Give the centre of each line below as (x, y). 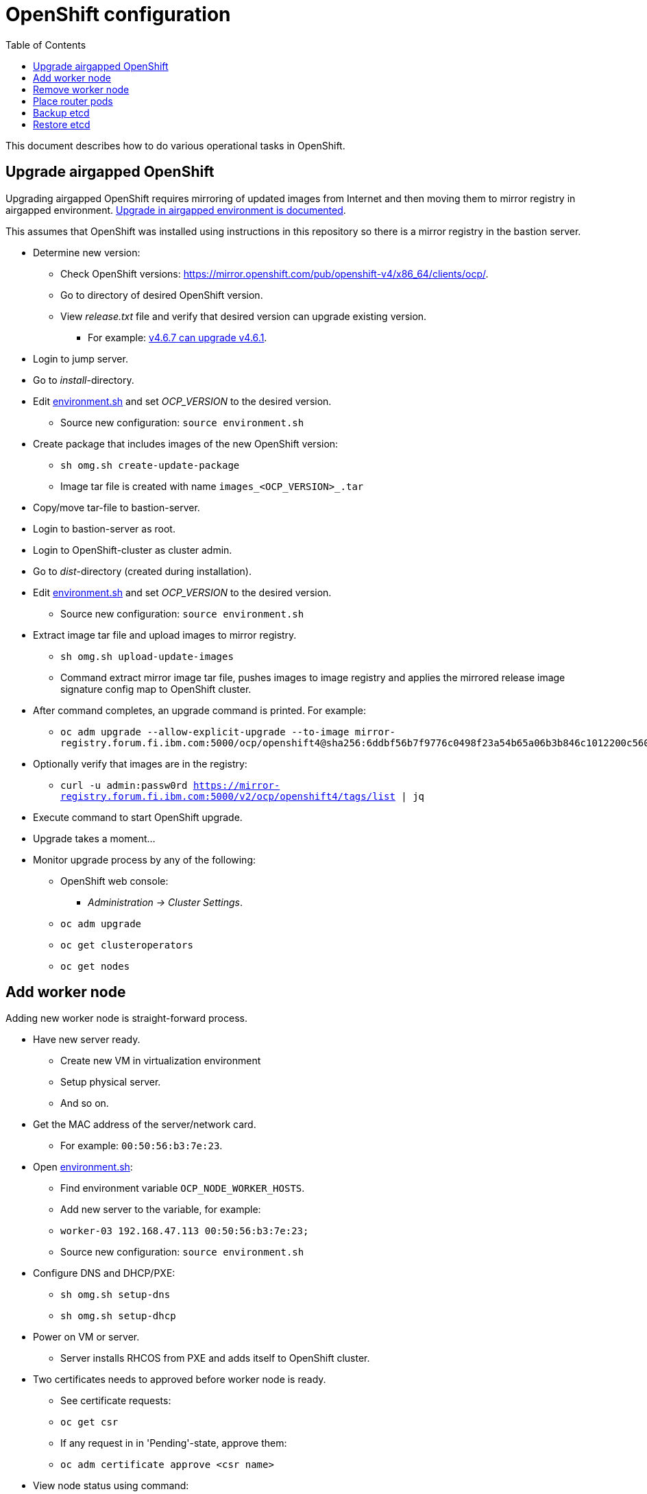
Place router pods (73, 101)
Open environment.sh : (83, 1167)
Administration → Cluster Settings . (166, 902)
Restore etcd (62, 124)
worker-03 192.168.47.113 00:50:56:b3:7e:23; (185, 1231)
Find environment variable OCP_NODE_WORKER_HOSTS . (183, 1188)
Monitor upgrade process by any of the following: (145, 859)
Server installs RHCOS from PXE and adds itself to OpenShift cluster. (215, 1358)
